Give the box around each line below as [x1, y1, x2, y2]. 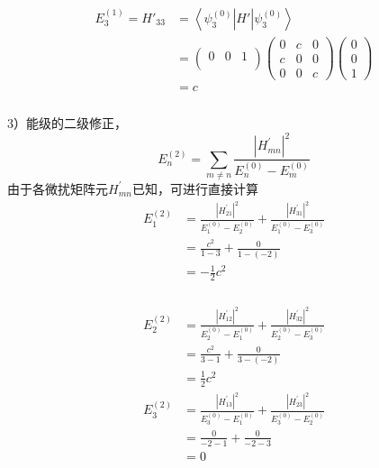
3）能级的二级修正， [7, 114, 127, 133]
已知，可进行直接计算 [131, 179, 258, 197]
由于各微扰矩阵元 [7, 179, 108, 197]
